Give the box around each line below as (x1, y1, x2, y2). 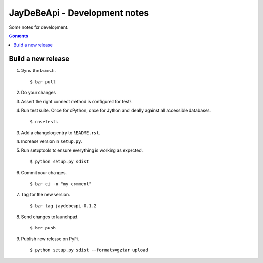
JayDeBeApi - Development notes (9, 7, 149, 18)
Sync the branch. (21, 68, 56, 73)
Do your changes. (21, 90, 57, 96)
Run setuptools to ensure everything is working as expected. (21, 147, 143, 153)
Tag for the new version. (21, 192, 70, 197)
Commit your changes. (21, 170, 67, 175)
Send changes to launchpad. (21, 214, 79, 220)
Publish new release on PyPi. (21, 236, 79, 242)
